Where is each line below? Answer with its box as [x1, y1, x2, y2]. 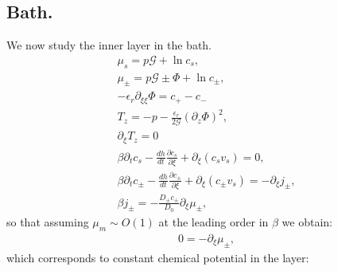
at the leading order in [158, 213, 269, 230]
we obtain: [282, 213, 333, 230]
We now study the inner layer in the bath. [6, 37, 212, 53]
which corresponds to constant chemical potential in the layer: [6, 249, 309, 265]
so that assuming [6, 213, 89, 230]
